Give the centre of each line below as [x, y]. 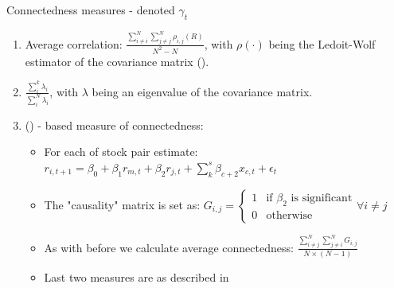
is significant [322, 198]
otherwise [289, 216]
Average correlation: [74, 43]
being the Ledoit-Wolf [322, 43]
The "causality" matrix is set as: [122, 204]
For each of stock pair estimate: [121, 152]
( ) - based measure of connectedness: [114, 125]
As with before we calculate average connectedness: [169, 247]
